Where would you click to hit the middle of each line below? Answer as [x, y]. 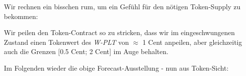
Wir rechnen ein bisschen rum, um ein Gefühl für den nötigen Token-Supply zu [122, 6]
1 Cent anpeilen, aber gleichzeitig [192, 42]
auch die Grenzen [30, 51]
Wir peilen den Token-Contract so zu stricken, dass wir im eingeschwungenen [120, 32]
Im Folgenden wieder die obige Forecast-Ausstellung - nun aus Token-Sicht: [116, 67]
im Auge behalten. [141, 51]
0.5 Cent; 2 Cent [84, 51]
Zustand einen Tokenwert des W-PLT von [67, 42]
